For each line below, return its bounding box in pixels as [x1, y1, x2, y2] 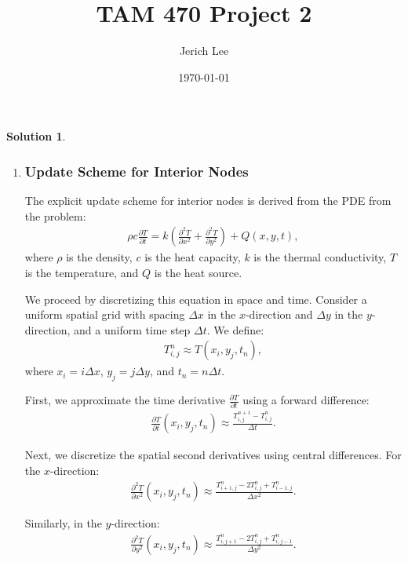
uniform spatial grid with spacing [24, 306, 185, 323]
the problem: [24, 207, 86, 224]
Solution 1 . [6, 128, 66, 144]
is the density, [66, 249, 133, 265]
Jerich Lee [179, 42, 229, 59]
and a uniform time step [74, 321, 191, 338]
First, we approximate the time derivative [24, 392, 225, 408]
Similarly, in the [24, 515, 102, 531]
